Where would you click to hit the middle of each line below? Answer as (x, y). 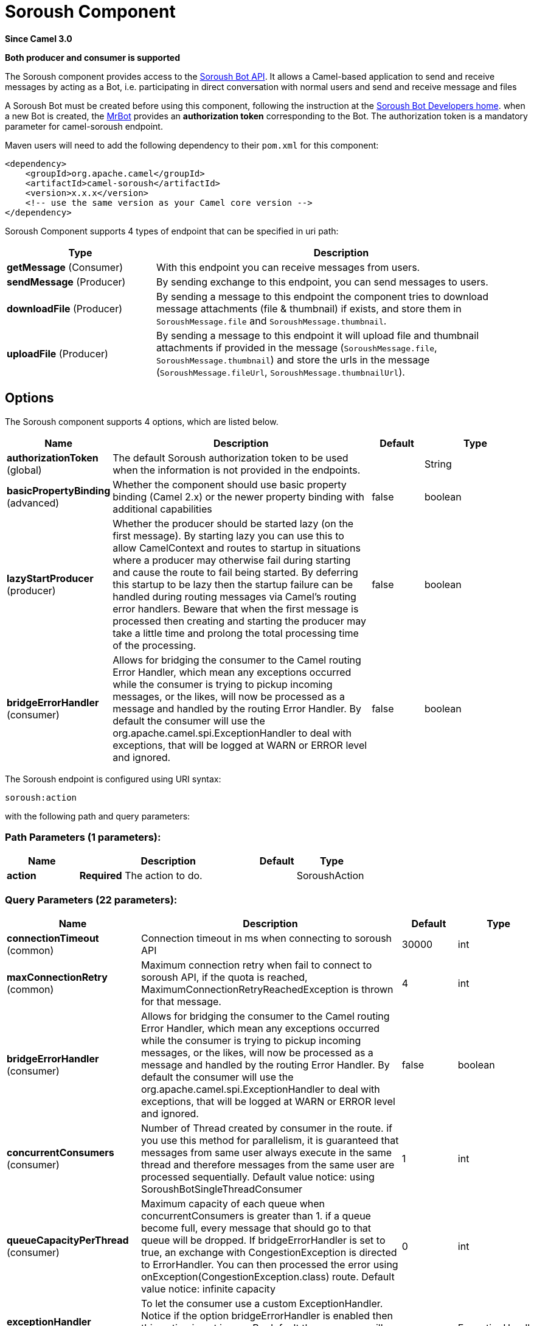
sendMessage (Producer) (66, 282)
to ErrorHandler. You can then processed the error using (269, 1265)
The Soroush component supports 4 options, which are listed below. (142, 421)
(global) (24, 470)
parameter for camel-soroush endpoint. (84, 126)
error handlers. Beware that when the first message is (236, 609)
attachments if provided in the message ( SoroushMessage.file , (296, 347)
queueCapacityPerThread (68, 1240)
